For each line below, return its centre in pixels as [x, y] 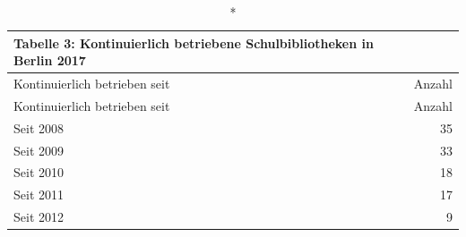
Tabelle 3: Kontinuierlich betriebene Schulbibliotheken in [194, 42]
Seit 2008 [39, 127]
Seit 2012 [39, 217]
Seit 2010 [39, 172]
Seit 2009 [39, 150]
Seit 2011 [39, 195]
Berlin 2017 [50, 60]
